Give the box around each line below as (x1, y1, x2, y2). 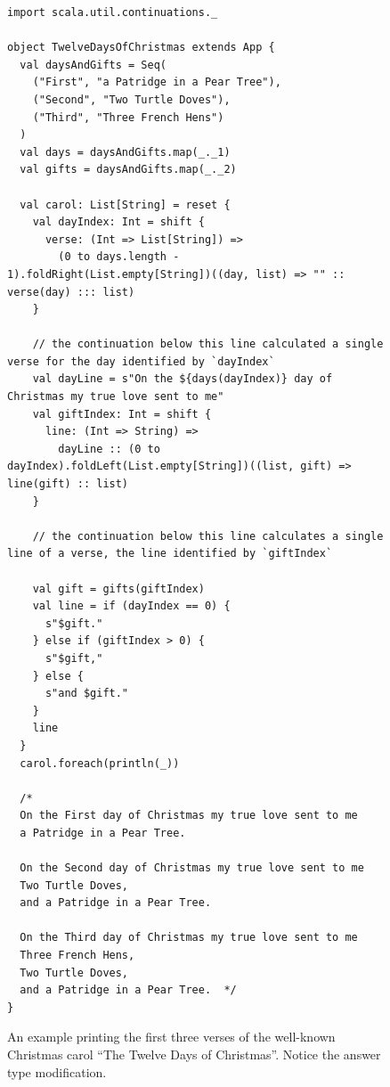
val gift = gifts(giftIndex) (32, 582, 205, 595)
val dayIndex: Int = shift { (32, 216, 205, 229)
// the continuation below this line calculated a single (32, 338, 384, 351)
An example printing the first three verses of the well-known (7, 1027, 336, 1046)
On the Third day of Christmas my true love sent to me (20, 931, 358, 944)
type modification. (7, 1062, 107, 1081)
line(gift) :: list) (7, 478, 129, 491)
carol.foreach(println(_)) (20, 756, 180, 770)
